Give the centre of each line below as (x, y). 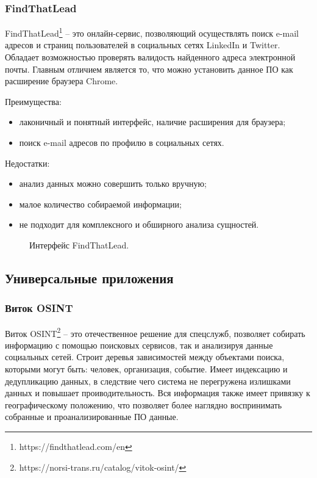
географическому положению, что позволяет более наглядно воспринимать (144, 404)
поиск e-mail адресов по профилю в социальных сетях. (122, 143)
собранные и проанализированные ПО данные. (92, 417)
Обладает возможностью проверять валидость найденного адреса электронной (150, 57)
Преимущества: (33, 101)
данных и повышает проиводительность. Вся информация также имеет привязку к (158, 393)
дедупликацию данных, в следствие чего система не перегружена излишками (148, 381)
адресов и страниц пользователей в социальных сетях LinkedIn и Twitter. (143, 45)
